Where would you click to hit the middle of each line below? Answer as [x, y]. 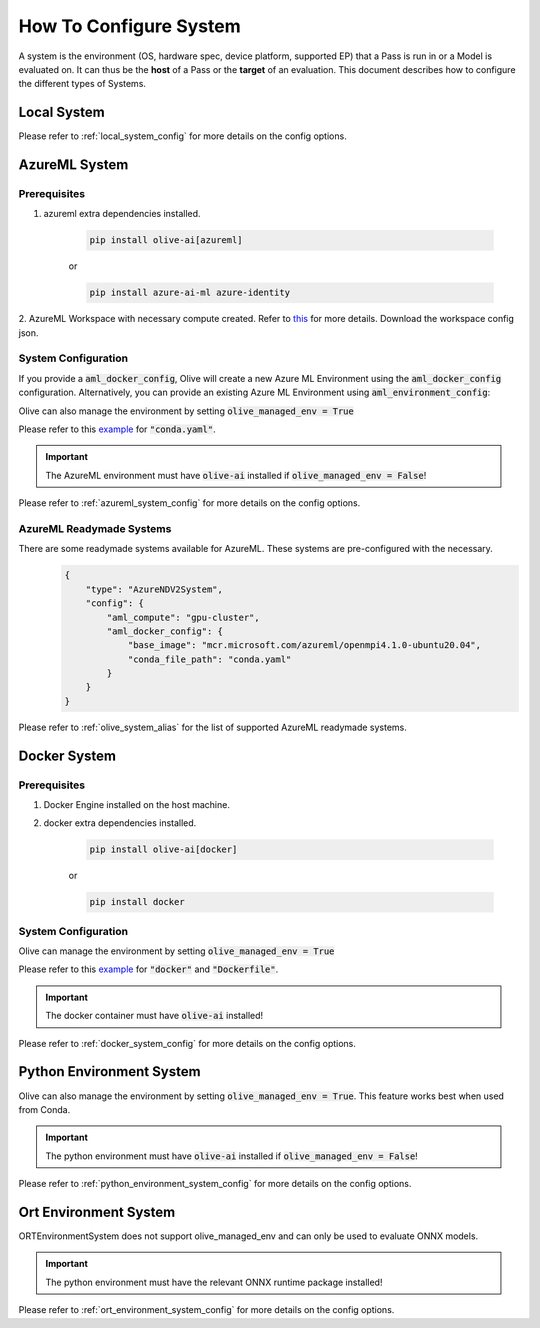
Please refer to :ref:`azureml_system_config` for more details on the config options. [189, 503]
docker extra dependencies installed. [120, 823]
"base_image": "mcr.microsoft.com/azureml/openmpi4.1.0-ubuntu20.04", [304, 645]
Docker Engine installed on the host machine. [136, 804]
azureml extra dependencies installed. [122, 214]
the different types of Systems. [82, 84]
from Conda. [44, 1109]
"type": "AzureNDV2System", [154, 589]
